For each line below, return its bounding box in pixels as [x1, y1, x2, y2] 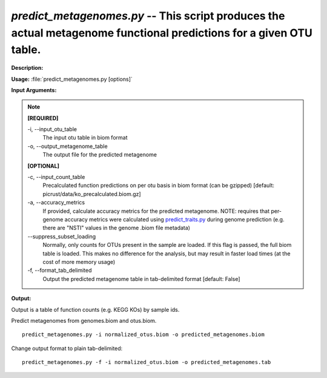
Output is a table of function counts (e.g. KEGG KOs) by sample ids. [11, 306, 180, 313]
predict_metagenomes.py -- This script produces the [11, 9, 285, 22]
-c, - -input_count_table [27, 174, 85, 181]
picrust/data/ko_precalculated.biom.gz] [42, 190, 142, 197]
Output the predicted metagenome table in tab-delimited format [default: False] [42, 275, 240, 282]
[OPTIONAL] [27, 162, 60, 169]
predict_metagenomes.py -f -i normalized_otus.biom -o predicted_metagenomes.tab [22, 359, 271, 366]
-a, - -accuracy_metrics [27, 199, 85, 206]
